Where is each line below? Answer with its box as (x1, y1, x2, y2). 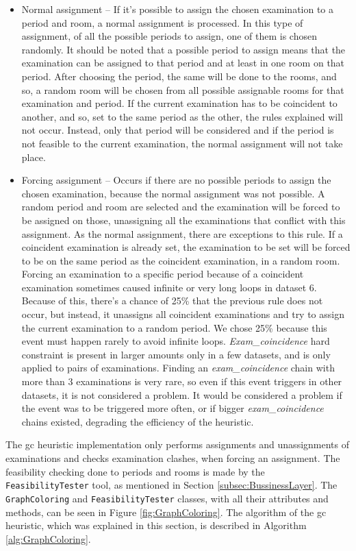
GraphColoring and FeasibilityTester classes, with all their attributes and (5, 491, 329, 505)
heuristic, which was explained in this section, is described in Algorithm (5, 518, 307, 532)
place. (21, 149, 46, 164)
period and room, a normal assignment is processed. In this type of (21, 15, 303, 29)
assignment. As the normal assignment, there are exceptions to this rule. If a (21, 226, 343, 241)
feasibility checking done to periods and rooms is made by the (5, 464, 265, 478)
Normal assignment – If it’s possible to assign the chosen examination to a (21, 2, 334, 16)
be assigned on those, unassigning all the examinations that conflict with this (21, 212, 346, 227)
